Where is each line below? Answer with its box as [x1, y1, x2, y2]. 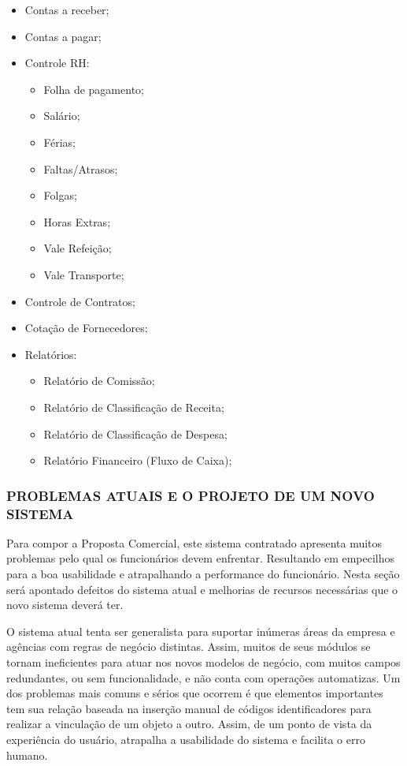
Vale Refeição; [43, 240, 112, 256]
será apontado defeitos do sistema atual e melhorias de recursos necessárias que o [6, 581, 398, 597]
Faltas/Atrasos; [43, 160, 118, 177]
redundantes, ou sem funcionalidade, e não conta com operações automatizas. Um [6, 669, 401, 686]
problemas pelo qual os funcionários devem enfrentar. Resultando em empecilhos [6, 550, 395, 566]
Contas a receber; [24, 2, 109, 17]
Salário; [43, 107, 80, 124]
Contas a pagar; [24, 28, 102, 44]
